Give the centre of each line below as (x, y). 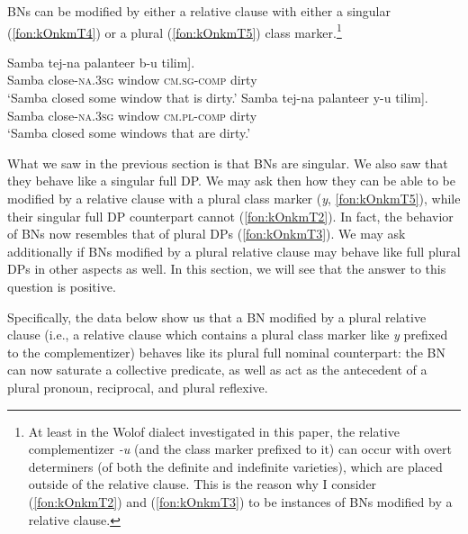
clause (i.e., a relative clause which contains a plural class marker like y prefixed (228, 335)
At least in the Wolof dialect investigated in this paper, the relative (214, 431)
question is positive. (62, 286)
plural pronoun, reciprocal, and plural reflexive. (138, 387)
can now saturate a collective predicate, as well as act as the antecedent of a (217, 370)
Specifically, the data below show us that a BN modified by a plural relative (217, 317)
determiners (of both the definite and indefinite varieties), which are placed (235, 466)
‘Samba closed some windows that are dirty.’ (129, 133)
